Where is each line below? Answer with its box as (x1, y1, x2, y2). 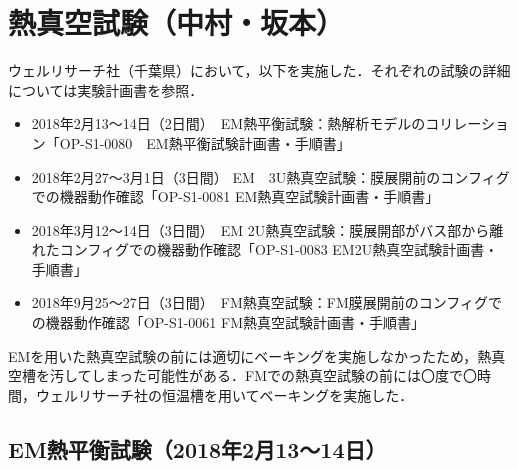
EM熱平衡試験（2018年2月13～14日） (8, 433, 387, 464)
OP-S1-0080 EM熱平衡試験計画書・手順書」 (59, 132, 351, 153)
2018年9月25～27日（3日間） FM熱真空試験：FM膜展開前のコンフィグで (31, 292, 503, 313)
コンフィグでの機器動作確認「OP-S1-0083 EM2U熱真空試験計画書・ (59, 239, 499, 260)
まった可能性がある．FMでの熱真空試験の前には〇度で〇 (105, 365, 477, 386)
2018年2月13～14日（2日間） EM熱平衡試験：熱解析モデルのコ (31, 113, 440, 134)
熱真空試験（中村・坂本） (8, 2, 345, 43)
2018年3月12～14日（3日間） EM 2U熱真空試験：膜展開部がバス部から (31, 219, 490, 240)
